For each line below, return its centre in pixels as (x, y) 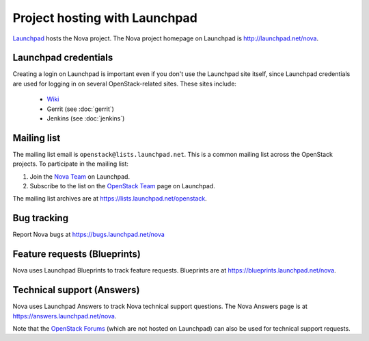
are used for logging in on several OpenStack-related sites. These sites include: (125, 84)
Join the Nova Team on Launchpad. (80, 176)
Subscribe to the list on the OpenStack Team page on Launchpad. (122, 186)
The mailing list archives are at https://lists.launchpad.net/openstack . (110, 199)
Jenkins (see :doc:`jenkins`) (86, 118)
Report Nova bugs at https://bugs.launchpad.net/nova (89, 235)
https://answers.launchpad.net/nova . (65, 316)
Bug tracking (40, 218)
